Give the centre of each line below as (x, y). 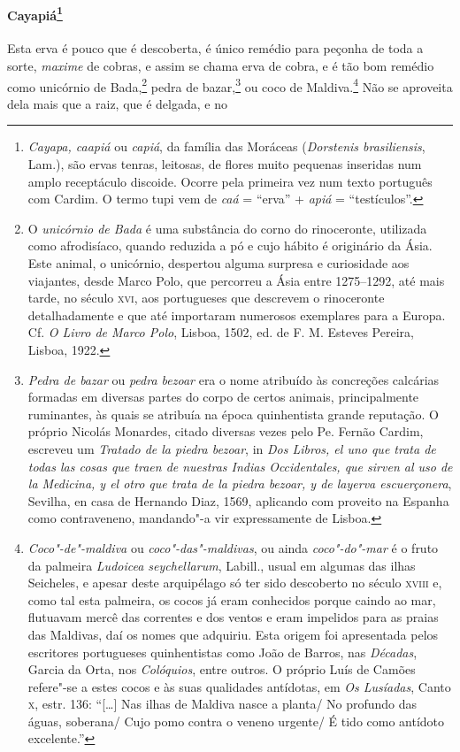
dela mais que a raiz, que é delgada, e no (117, 103)
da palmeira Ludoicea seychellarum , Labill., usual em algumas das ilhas (222, 565)
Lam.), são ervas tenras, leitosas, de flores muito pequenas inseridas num (225, 164)
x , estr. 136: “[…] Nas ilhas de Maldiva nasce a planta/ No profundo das (222, 704)
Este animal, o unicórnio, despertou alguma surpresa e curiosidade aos (218, 263)
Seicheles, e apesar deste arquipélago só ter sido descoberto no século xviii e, (235, 583)
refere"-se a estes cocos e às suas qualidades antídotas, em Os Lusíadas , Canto (239, 686)
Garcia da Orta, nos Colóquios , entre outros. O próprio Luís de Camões (222, 669)
